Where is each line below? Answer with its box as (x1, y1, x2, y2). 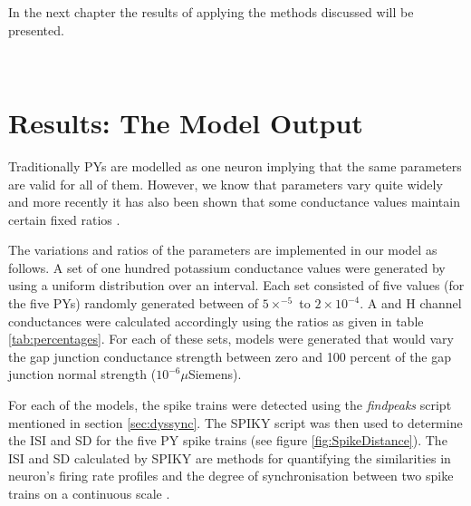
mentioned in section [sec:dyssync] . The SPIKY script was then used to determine (8, 413, 463, 432)
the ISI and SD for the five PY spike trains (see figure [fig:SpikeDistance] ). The (8, 431, 447, 450)
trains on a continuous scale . (8, 484, 170, 502)
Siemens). (187, 365, 242, 384)
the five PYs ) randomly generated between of (8, 294, 259, 313)
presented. (8, 20, 64, 39)
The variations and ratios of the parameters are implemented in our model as (8, 240, 437, 259)
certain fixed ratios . (8, 209, 120, 229)
